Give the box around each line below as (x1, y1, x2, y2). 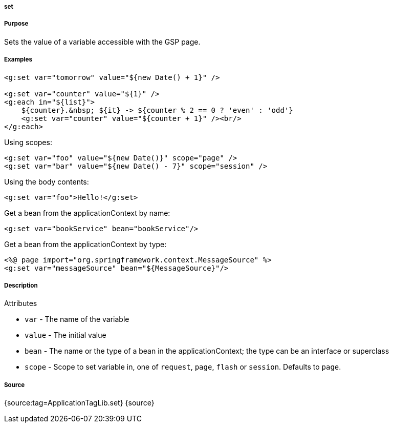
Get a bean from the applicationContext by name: (4, 208, 170, 217)
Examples (4, 56, 32, 64)
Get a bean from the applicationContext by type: (4, 239, 167, 249)
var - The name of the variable (25, 315, 129, 324)
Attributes (4, 299, 37, 308)
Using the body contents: (4, 177, 89, 186)
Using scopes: (4, 137, 52, 147)
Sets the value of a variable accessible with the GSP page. (4, 37, 201, 46)
